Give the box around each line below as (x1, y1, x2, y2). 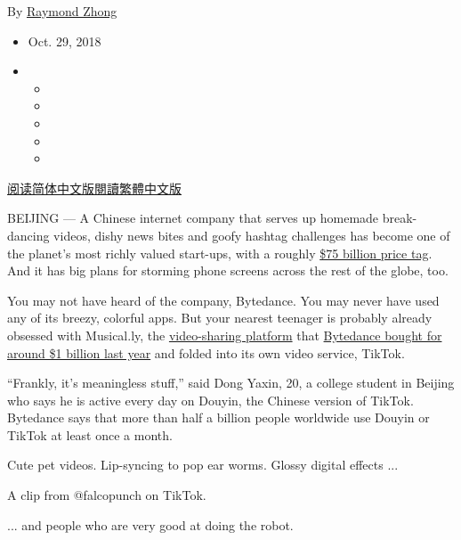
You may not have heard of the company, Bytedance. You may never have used (7, 290, 440, 309)
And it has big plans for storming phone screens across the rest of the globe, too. (7, 261, 449, 280)
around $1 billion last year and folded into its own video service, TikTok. (7, 343, 405, 362)
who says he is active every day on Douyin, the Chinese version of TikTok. (7, 390, 414, 409)
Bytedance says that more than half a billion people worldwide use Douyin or (7, 408, 430, 427)
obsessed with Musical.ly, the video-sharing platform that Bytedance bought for (7, 325, 442, 344)
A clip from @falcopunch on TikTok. (7, 486, 206, 504)
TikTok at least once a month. (7, 425, 173, 444)
